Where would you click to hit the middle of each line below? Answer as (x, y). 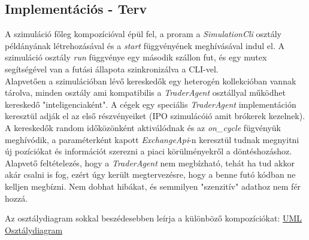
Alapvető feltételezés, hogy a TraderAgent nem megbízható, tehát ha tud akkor (150, 162)
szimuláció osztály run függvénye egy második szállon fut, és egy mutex (136, 57)
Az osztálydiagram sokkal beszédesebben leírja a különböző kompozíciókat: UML (154, 218)
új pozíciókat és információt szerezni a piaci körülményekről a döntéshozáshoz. (149, 151)
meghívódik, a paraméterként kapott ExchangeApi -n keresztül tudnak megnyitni (152, 139)
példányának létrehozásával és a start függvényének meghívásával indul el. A (145, 45)
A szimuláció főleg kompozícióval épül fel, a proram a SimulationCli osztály (143, 34)
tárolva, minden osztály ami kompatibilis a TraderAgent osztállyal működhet (145, 92)
